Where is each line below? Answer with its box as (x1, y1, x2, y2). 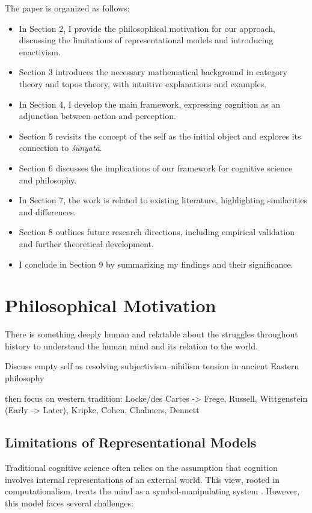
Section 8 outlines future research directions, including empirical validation (19, 226, 295, 238)
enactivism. (19, 45, 61, 58)
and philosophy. (19, 173, 77, 186)
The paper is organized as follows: (5, 2, 130, 14)
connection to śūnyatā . (19, 141, 102, 154)
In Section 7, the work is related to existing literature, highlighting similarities (19, 194, 308, 206)
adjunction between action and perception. (19, 109, 176, 122)
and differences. (19, 205, 76, 218)
